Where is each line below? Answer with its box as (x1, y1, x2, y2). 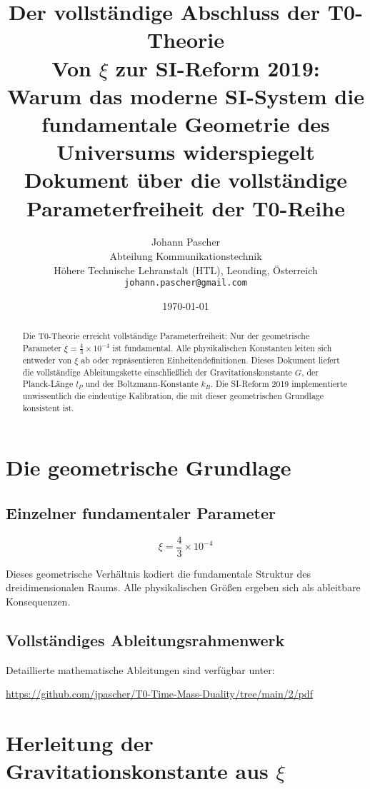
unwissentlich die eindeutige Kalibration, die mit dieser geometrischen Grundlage (22, 389, 324, 401)
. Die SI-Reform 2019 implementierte (210, 378, 347, 390)
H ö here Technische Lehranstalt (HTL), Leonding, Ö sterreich (54, 262, 318, 277)
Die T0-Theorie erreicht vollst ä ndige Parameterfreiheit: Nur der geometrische (22, 330, 310, 342)
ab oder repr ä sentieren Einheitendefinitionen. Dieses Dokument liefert (81, 354, 340, 366)
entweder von (22, 354, 72, 366)
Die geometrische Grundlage (6, 453, 291, 482)
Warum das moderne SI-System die (7, 81, 364, 110)
